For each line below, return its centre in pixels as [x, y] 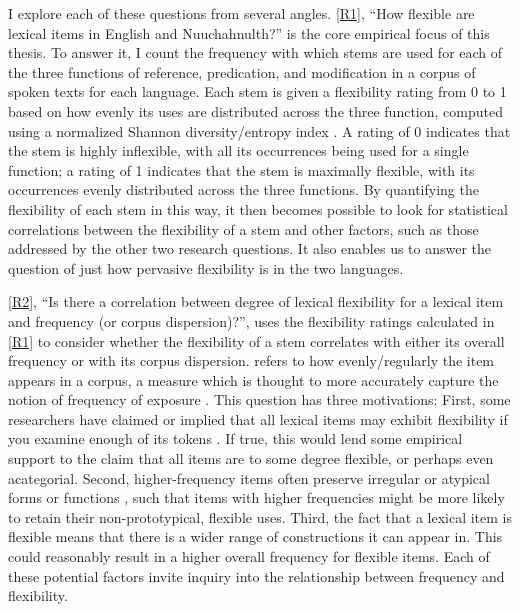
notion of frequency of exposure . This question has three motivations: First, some [259, 399]
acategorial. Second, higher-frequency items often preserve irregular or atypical [249, 477]
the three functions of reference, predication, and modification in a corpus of [242, 71]
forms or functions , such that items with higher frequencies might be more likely [256, 497]
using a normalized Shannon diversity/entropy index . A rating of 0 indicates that [259, 130]
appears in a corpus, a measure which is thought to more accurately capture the [253, 379]
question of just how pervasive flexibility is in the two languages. [206, 267]
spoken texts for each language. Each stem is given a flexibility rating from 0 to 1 [257, 91]
